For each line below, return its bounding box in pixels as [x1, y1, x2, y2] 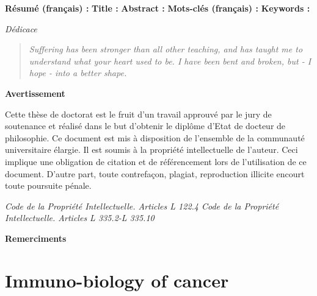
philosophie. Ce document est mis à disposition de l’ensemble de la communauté [5, 131, 305, 144]
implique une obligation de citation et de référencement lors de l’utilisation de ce [5, 155, 307, 167]
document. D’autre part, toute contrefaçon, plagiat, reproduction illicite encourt [5, 167, 305, 180]
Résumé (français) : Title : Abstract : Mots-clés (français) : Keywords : [5, 2, 310, 14]
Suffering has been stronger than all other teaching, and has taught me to [29, 43, 303, 55]
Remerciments [5, 231, 67, 244]
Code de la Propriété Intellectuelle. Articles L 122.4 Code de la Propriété [5, 199, 279, 212]
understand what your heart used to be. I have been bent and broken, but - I [29, 54, 312, 67]
